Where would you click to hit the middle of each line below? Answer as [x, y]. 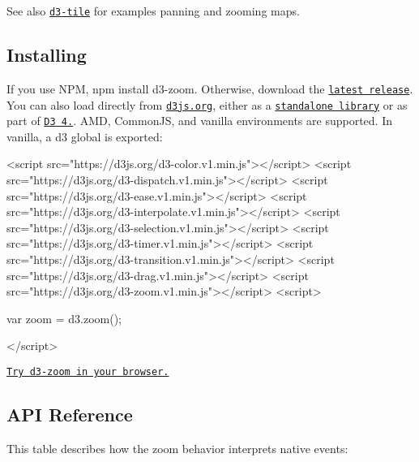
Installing [47, 55]
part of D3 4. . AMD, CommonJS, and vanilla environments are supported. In [199, 121]
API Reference [70, 414]
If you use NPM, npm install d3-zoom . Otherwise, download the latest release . [210, 88]
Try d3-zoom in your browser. [88, 371]
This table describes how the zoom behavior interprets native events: [177, 448]
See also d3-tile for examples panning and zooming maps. [153, 11]
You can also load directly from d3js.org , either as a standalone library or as [207, 104]
